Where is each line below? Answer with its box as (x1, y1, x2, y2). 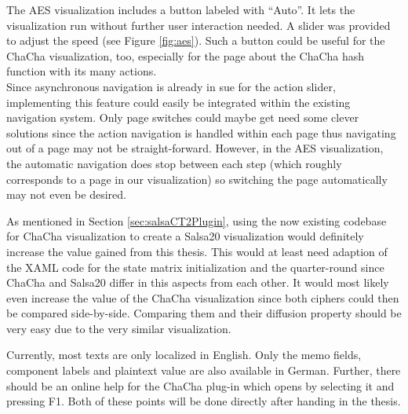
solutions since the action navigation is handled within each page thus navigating (6, 124, 396, 141)
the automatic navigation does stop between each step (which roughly (6, 155, 342, 171)
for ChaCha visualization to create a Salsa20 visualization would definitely (6, 228, 364, 244)
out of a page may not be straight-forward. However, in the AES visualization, (6, 140, 384, 156)
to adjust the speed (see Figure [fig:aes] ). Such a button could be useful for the (6, 32, 385, 49)
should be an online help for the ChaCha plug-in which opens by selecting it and (6, 377, 395, 394)
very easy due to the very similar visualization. (6, 320, 231, 336)
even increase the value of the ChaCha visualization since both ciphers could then (6, 289, 399, 306)
